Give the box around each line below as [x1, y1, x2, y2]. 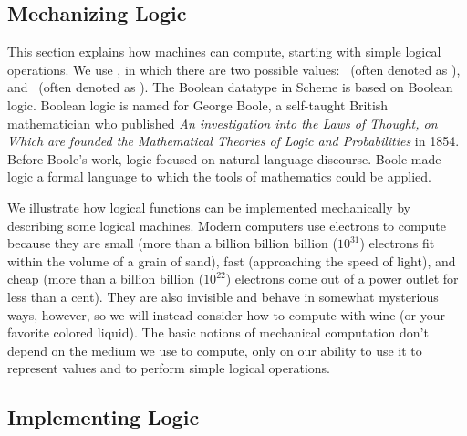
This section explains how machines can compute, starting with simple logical [7, 42, 441, 61]
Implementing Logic [7, 403, 200, 431]
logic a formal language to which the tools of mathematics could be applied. [7, 167, 431, 186]
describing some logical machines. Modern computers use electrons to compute [7, 215, 446, 234]
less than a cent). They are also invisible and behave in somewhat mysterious [7, 286, 439, 306]
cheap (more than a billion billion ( [7, 269, 204, 288]
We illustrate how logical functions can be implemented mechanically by [7, 197, 410, 216]
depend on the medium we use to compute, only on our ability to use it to [7, 340, 422, 359]
